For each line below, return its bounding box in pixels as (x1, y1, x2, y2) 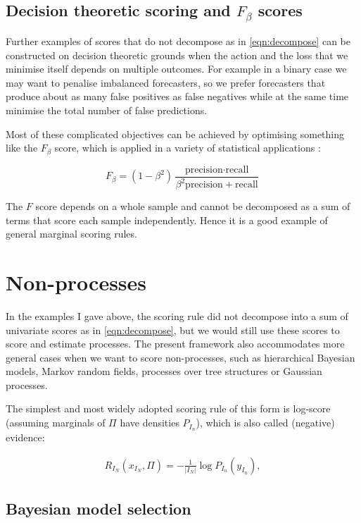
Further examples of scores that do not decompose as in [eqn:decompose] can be (6, 33, 350, 48)
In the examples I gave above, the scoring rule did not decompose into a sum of (6, 308, 348, 323)
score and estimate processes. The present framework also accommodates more (6, 336, 345, 351)
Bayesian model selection (6, 497, 191, 519)
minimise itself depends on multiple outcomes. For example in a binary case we (6, 61, 347, 76)
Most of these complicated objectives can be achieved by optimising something (6, 126, 345, 141)
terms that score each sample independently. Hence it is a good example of (6, 212, 328, 227)
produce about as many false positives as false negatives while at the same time (6, 89, 349, 104)
